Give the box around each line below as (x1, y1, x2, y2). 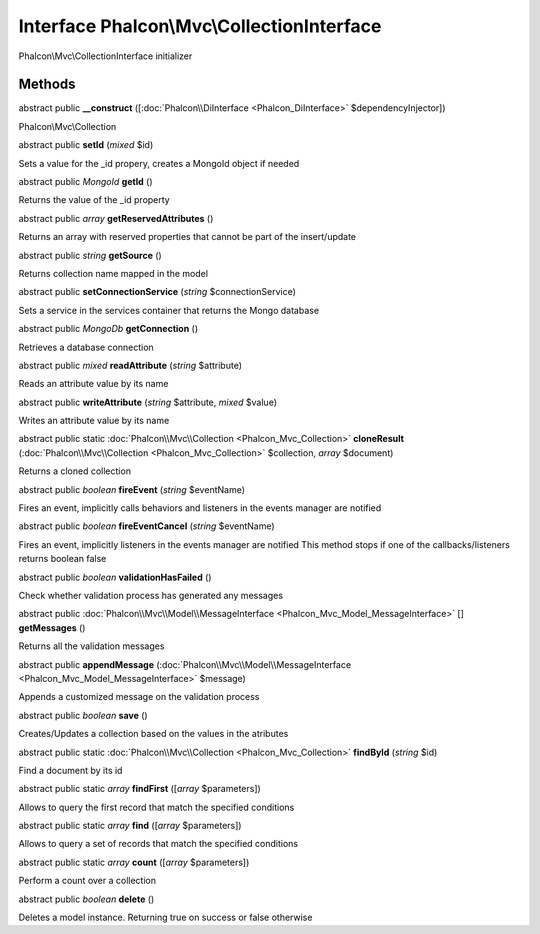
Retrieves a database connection (18, 341, 154, 353)
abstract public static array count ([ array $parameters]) (18, 856, 250, 868)
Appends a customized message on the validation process (18, 691, 260, 703)
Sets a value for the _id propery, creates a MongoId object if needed (18, 157, 300, 169)
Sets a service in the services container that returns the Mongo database (18, 304, 320, 316)
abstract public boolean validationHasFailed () (18, 571, 212, 583)
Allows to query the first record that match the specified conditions (18, 801, 295, 813)
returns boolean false (18, 553, 107, 565)
